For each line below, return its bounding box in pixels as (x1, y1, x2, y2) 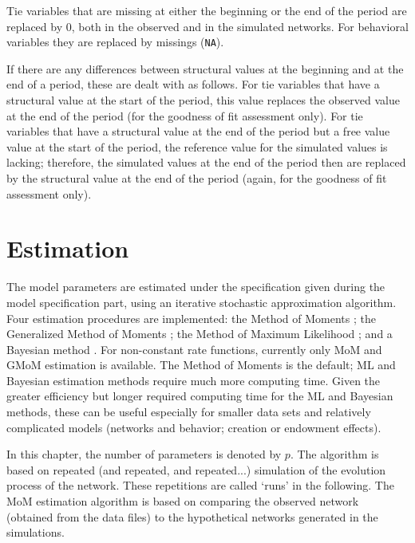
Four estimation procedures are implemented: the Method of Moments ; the (6, 309, 376, 326)
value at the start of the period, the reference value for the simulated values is (6, 138, 388, 155)
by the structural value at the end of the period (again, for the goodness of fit (6, 170, 387, 186)
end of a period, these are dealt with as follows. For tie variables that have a (6, 76, 380, 92)
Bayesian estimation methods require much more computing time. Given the (6, 372, 381, 388)
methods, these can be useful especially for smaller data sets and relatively (6, 403, 371, 420)
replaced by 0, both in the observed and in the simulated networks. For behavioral (6, 18, 409, 34)
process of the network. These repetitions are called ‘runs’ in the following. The (6, 477, 394, 494)
